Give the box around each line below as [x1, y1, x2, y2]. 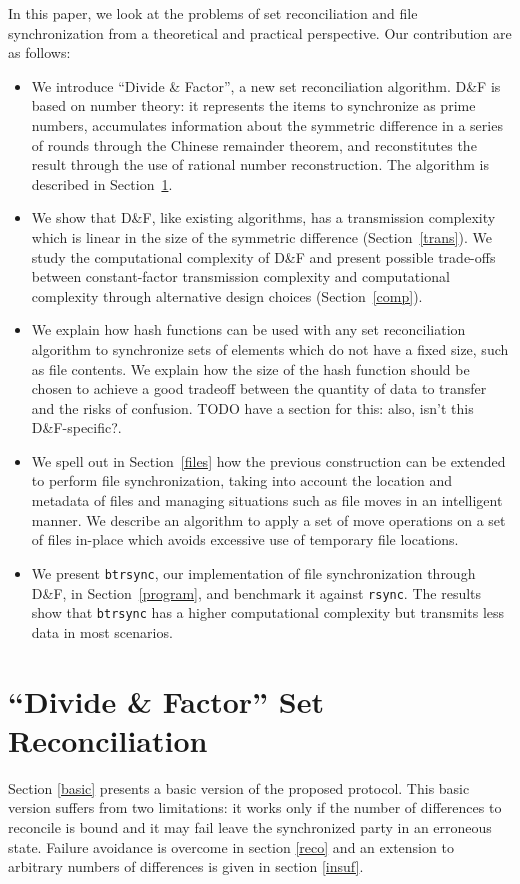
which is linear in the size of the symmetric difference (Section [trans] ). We [31, 226, 492, 247]
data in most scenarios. [31, 621, 173, 642]
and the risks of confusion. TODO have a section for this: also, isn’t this [31, 397, 474, 418]
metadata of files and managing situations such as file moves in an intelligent [31, 490, 503, 511]
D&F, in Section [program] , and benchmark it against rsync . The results [31, 582, 482, 603]
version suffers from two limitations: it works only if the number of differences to [8, 797, 502, 818]
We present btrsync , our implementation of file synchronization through [31, 562, 476, 583]
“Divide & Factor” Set [8, 680, 324, 721]
